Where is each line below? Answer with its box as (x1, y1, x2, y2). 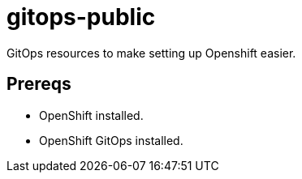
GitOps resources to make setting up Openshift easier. (6, 45, 296, 60)
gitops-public (6, 3, 156, 31)
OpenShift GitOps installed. (39, 133, 183, 147)
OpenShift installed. (39, 108, 144, 122)
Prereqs (6, 74, 71, 95)
